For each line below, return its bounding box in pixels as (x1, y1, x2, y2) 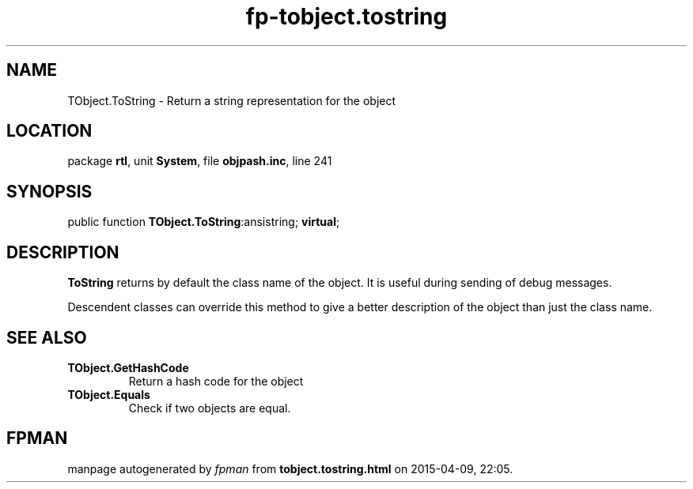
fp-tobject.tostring (245, 3, 448, 30)
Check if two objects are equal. (128, 401, 291, 415)
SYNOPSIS (6, 181, 93, 201)
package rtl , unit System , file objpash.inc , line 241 (67, 154, 332, 168)
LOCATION (6, 121, 93, 141)
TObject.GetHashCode (67, 360, 189, 374)
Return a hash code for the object (128, 374, 304, 388)
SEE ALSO (6, 327, 87, 348)
